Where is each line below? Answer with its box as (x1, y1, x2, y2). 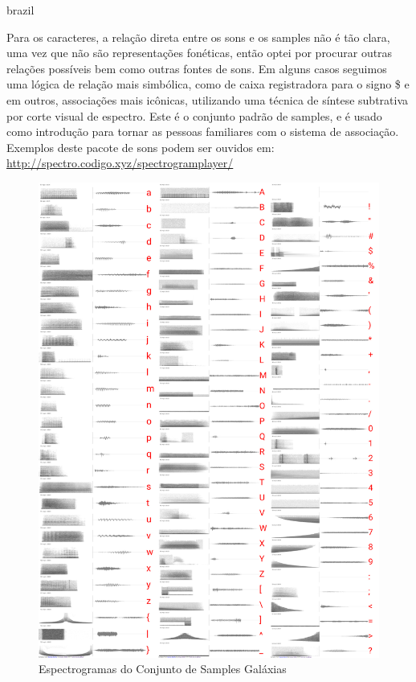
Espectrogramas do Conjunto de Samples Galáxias (39, 660, 287, 677)
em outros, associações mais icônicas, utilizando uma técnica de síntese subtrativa (6, 91, 409, 108)
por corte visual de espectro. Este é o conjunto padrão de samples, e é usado (6, 107, 382, 124)
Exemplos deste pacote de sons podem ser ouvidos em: (6, 138, 275, 155)
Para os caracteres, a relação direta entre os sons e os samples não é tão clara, (6, 28, 390, 45)
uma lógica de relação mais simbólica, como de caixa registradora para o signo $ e (6, 76, 410, 92)
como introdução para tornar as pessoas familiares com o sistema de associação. (6, 123, 399, 140)
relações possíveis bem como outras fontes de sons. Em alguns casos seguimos (6, 60, 387, 76)
